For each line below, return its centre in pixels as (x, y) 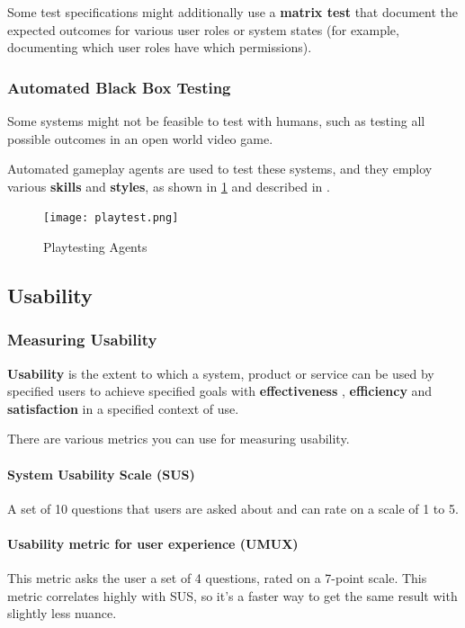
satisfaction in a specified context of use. (123, 408)
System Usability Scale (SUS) (101, 474)
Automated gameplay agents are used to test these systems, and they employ (220, 169)
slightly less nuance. (62, 613)
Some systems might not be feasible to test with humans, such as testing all (216, 121)
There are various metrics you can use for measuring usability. (179, 439)
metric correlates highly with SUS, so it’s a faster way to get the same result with (232, 595)
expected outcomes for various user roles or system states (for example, (203, 29)
